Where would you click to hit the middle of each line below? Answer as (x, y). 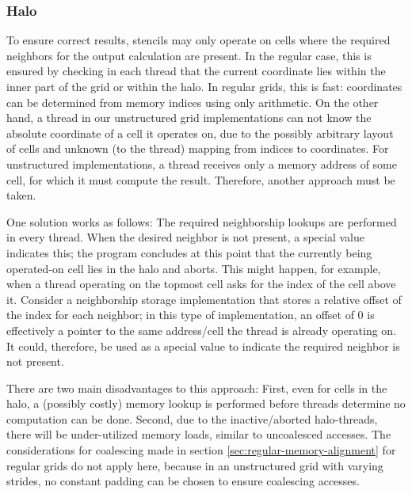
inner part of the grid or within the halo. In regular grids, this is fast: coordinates (204, 86)
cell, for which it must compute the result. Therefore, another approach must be (201, 179)
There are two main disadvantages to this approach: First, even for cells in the (197, 388)
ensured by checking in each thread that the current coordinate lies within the (196, 71)
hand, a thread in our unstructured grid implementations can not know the (189, 118)
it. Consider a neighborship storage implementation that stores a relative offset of (204, 299)
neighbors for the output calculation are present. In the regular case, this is (189, 55)
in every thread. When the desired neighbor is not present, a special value (186, 237)
